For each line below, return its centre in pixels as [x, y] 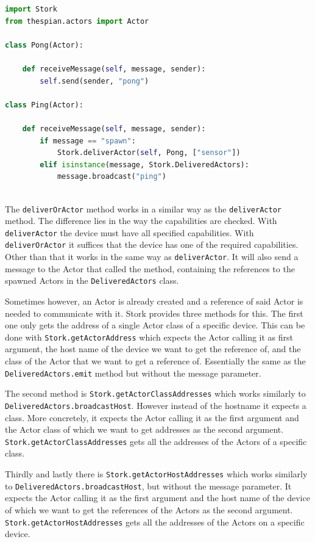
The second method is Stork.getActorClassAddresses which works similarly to [155, 393]
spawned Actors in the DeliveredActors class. [92, 280]
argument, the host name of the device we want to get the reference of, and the [153, 349]
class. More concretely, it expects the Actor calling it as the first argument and [152, 417]
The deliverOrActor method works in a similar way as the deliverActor [143, 208]
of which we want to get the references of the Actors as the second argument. [149, 509]
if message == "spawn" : [88, 141]
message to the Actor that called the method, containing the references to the [150, 268]
